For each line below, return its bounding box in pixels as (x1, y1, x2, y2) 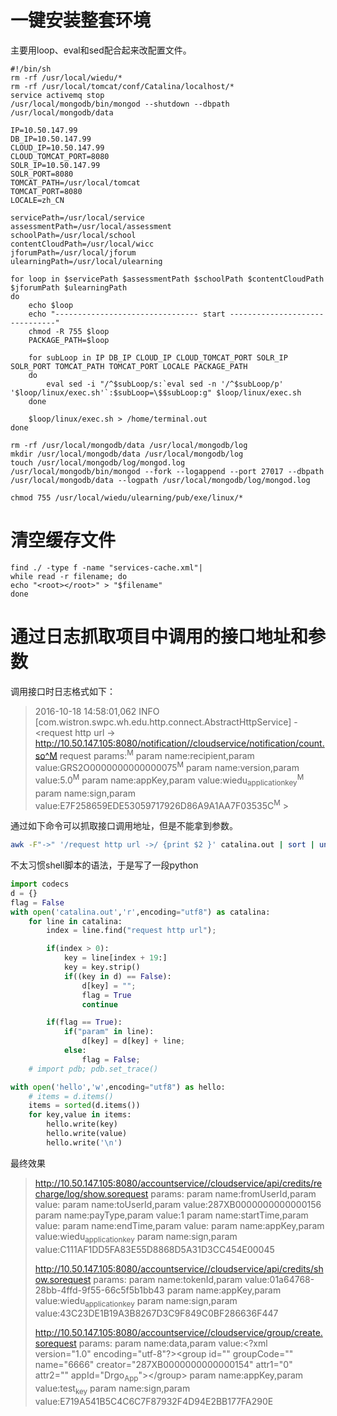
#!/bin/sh (10, 64, 52, 74)
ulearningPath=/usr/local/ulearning (10, 256, 163, 266)
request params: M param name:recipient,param (59, 747, 255, 761)
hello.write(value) (46, 1129, 128, 1139)
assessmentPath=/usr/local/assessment (10, 221, 172, 231)
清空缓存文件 (10, 529, 117, 552)
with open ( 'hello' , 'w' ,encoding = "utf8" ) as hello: (10, 1082, 226, 1092)
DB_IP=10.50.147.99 (10, 134, 92, 144)
